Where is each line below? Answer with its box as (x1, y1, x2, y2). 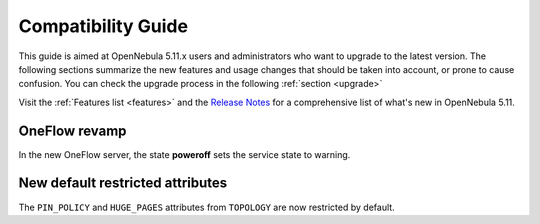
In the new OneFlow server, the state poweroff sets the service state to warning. (18, 148, 351, 160)
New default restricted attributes (18, 175, 228, 192)
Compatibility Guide (18, 15, 189, 37)
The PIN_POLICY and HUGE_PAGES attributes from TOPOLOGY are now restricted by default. (18, 201, 395, 213)
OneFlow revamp (18, 122, 127, 139)
